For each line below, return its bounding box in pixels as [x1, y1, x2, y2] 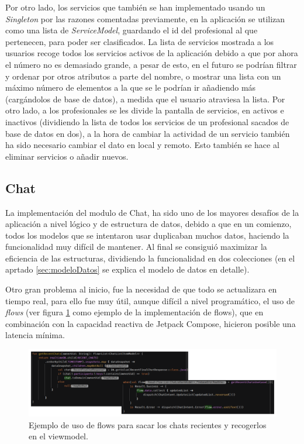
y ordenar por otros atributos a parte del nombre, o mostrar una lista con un [5, 70, 281, 82]
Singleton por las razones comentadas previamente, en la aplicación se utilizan [5, 12, 285, 25]
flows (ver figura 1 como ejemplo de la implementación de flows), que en [5, 306, 264, 318]
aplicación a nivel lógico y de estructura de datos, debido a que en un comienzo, [5, 218, 292, 230]
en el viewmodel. [29, 430, 88, 442]
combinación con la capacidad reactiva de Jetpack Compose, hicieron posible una [5, 317, 296, 329]
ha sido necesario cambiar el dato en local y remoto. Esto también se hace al [5, 139, 279, 151]
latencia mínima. [5, 329, 65, 341]
